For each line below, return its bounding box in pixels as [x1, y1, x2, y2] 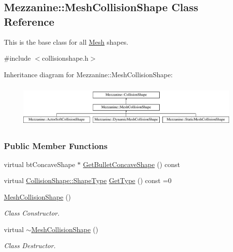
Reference [4, 14, 54, 29]
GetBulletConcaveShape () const [83, 159, 180, 169]
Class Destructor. [4, 240, 56, 251]
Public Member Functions [4, 140, 108, 152]
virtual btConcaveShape [4, 159, 75, 169]
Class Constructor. [4, 208, 60, 218]
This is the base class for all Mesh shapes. [4, 36, 129, 47]
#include [4, 53, 31, 63]
